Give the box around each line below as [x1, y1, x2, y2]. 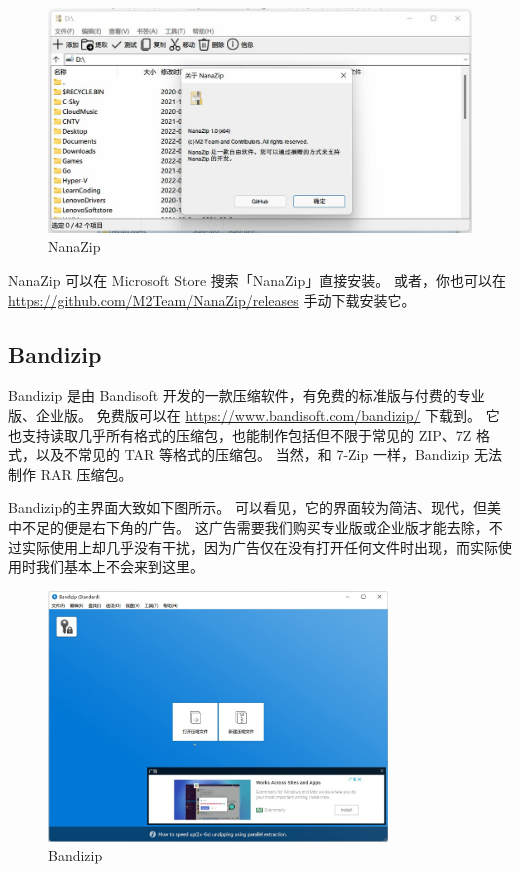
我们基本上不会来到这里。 [35, 556, 204, 577]
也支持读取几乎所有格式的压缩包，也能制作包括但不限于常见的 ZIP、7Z [8, 424, 472, 445]
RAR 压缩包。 [40, 463, 133, 484]
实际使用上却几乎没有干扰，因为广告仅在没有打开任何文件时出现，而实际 [21, 536, 498, 557]
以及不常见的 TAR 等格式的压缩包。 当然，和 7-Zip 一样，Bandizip [35, 444, 470, 465]
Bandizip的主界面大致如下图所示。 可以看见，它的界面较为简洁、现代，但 [8, 497, 487, 518]
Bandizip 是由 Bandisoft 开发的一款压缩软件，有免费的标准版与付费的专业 [8, 385, 485, 406]
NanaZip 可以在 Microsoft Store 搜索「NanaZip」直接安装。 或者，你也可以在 [8, 270, 506, 291]
